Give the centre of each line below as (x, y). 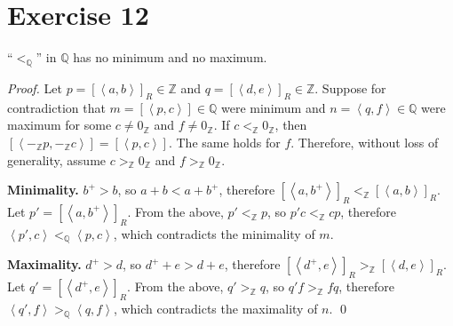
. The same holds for (224, 142)
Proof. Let (35, 87)
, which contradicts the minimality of (214, 233)
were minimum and (274, 107)
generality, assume (57, 159)
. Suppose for (350, 87)
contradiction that (56, 107)
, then (291, 125)
